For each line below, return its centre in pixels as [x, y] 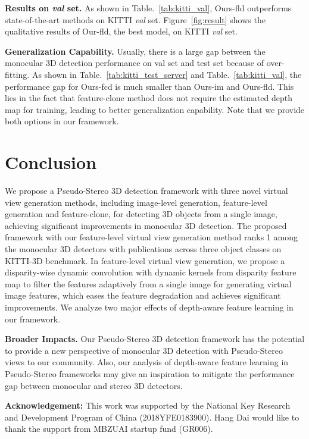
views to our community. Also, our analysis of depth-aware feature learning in [147, 362]
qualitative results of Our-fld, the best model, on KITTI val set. [121, 31]
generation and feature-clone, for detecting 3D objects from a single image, [141, 214]
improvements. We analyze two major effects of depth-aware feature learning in [149, 307]
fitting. [17, 74]
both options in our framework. [62, 121]
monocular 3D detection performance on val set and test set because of [134, 63]
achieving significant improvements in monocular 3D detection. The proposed [146, 225]
